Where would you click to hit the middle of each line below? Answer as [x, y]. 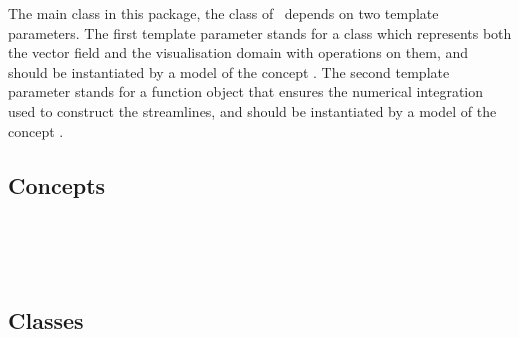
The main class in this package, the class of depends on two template [223, 13]
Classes [46, 319]
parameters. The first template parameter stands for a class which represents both [260, 32]
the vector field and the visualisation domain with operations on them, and [238, 52]
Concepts [57, 184]
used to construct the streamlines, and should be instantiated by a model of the [252, 110]
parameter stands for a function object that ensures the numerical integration [246, 91]
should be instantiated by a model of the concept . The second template [229, 71]
